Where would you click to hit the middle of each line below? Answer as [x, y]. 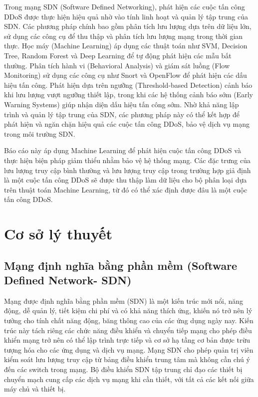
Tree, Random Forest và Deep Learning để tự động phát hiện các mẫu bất [118, 55]
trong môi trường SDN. [40, 133]
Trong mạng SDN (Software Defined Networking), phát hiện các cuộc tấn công [125, 6]
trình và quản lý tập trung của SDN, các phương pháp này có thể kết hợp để [122, 114]
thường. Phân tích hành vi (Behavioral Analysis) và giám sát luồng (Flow [117, 65]
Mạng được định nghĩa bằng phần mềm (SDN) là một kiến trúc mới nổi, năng [124, 300]
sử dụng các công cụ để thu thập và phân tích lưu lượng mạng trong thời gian [124, 36]
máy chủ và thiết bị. [35, 389]
